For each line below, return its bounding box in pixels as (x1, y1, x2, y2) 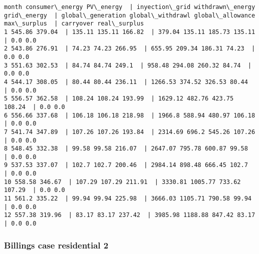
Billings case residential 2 (4, 238, 109, 251)
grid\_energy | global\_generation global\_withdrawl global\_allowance (4, 11, 255, 19)
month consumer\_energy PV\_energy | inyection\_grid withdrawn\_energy (4, 3, 255, 10)
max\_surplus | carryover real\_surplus (4, 20, 144, 27)
